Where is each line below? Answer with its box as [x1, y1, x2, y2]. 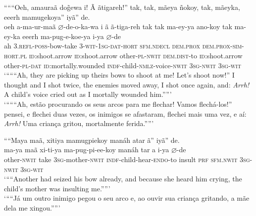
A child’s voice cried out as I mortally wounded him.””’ [4, 89, 172, 99]
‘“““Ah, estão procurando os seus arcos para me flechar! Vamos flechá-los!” [4, 98, 232, 109]
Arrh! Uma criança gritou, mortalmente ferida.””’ [4, 118, 154, 129]
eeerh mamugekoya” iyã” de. [4, 11, 90, 22]
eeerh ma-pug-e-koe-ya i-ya [22, 31, 104, 41]
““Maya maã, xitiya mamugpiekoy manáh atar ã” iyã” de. [4, 134, 180, 145]
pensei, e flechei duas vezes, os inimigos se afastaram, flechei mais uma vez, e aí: [4, 108, 247, 119]
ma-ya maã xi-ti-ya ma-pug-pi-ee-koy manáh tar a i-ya [4, 144, 169, 155]
